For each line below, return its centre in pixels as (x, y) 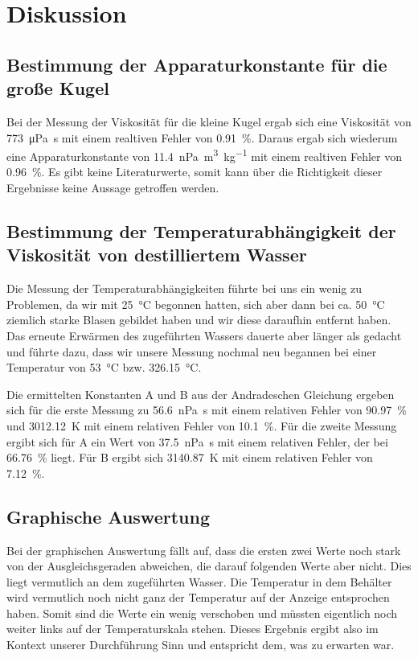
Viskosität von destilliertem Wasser (157, 255)
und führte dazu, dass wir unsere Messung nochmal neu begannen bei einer (192, 351)
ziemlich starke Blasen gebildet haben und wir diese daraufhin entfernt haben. (199, 320)
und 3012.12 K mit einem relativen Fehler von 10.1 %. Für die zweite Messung (202, 425)
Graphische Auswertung (108, 516)
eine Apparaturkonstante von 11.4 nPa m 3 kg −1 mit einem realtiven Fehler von (204, 155)
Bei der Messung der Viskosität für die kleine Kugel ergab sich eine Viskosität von (209, 121)
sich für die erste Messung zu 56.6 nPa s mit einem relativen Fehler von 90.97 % (207, 410)
